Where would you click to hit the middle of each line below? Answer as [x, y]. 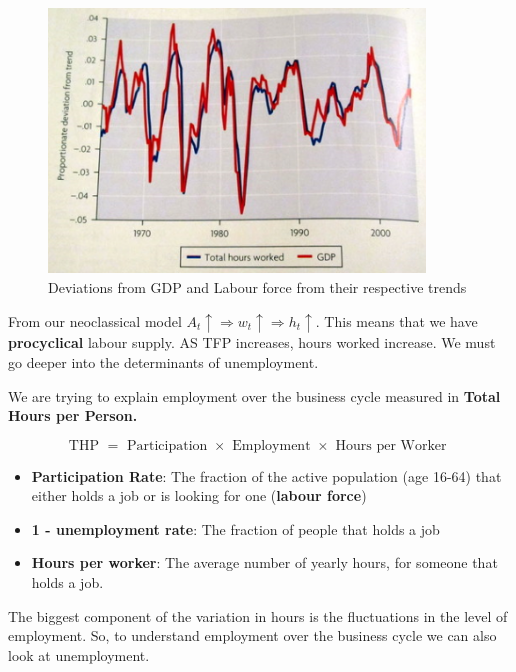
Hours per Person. [73, 415]
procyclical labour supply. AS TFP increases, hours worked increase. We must [252, 342]
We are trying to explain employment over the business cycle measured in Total [254, 395]
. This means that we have [396, 320]
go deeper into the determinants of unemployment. [163, 361]
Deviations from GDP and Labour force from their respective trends [257, 287]
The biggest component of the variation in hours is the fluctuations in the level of [258, 615]
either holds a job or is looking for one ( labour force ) [199, 495]
